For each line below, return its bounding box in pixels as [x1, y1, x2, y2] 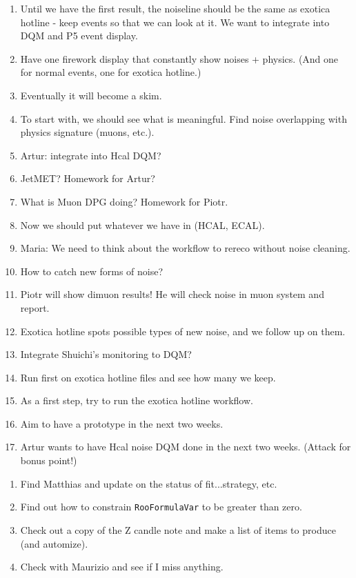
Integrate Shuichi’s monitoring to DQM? [20, 347, 192, 361]
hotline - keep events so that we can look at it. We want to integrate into [20, 14, 330, 29]
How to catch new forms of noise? [20, 263, 164, 278]
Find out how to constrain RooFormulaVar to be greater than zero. [20, 499, 302, 514]
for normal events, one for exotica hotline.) [20, 65, 201, 79]
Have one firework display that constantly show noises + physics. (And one [20, 51, 339, 66]
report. [20, 300, 50, 315]
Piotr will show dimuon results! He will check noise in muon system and [20, 287, 324, 301]
